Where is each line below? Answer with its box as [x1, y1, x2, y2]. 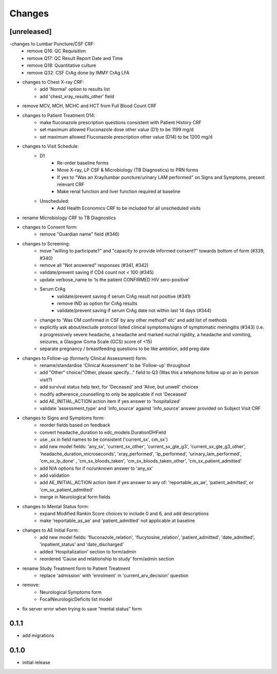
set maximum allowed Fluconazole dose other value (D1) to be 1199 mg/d [39, 126, 194, 133]
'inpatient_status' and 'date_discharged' [39, 542, 124, 548]
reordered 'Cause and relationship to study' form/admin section [39, 556, 174, 562]
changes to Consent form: [22, 224, 78, 230]
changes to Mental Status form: [22, 503, 89, 509]
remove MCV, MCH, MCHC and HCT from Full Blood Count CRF [22, 103, 157, 109]
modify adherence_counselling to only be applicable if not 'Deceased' [39, 391, 187, 397]
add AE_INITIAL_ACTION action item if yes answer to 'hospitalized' [39, 398, 181, 405]
